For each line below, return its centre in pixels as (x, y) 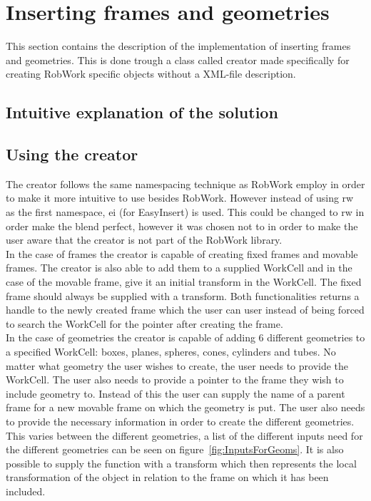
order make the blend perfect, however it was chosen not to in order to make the (182, 226)
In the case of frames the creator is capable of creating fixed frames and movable (182, 253)
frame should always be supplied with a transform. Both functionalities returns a (183, 295)
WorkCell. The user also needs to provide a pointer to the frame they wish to (175, 379)
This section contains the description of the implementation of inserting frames (178, 46)
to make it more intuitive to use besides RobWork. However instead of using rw (180, 198)
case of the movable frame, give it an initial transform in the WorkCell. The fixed (184, 282)
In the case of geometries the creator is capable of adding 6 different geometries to (185, 337)
